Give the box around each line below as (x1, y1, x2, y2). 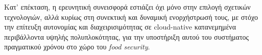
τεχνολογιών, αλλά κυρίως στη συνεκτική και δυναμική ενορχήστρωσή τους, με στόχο (4, 11, 258, 22)
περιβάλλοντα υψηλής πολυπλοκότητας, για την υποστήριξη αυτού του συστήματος (4, 31, 249, 42)
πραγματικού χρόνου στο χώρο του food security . (4, 41, 150, 52)
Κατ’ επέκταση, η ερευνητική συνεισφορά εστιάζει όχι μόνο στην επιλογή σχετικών (4, 2, 251, 12)
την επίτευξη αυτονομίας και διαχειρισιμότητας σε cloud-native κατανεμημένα (4, 21, 236, 32)
